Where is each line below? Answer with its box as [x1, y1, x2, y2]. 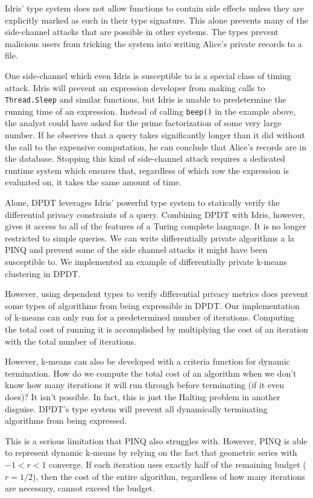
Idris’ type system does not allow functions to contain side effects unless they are [5, 2, 304, 14]
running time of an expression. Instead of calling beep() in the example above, [5, 104, 296, 117]
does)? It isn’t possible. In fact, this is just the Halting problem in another [5, 390, 280, 403]
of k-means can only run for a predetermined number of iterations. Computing [5, 311, 295, 324]
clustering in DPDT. [5, 267, 81, 279]
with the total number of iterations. [5, 334, 136, 347]
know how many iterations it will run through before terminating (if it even [5, 378, 285, 391]
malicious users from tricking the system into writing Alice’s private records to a [5, 37, 302, 49]
